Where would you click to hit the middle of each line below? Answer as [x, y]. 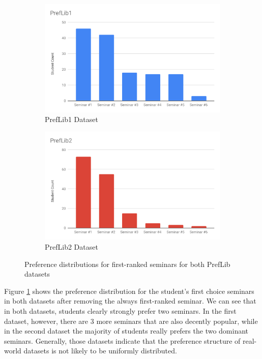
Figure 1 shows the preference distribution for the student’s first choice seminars [129, 291]
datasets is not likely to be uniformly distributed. [100, 351]
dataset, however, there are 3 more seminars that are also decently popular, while [131, 321]
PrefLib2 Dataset [71, 247]
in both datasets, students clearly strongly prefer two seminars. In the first [120, 311]
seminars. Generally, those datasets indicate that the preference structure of [122, 340]
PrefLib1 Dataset [71, 119]
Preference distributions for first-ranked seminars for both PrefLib [127, 264]
